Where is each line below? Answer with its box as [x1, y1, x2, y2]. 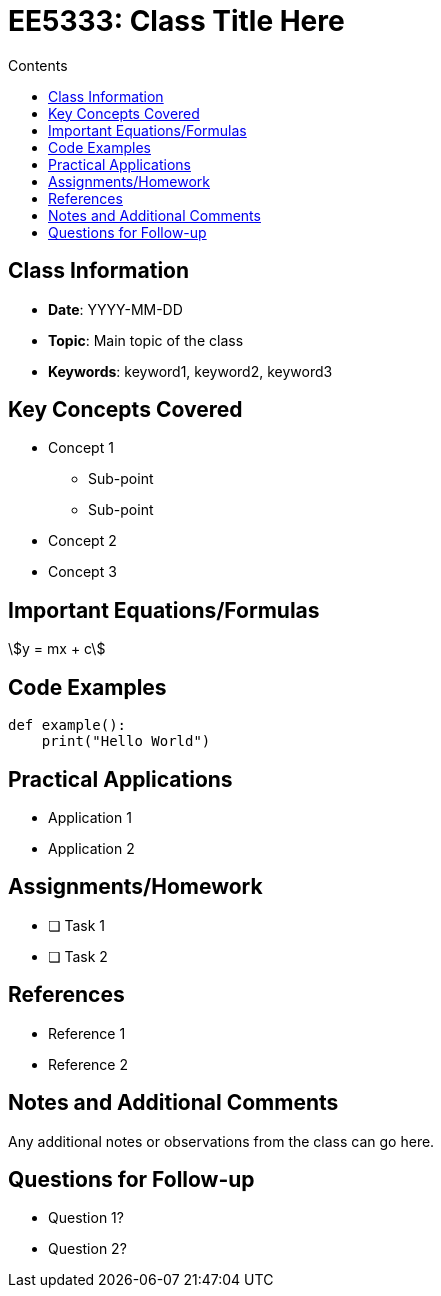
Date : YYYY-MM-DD [48, 300, 183, 318]
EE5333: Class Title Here [8, 4, 345, 38]
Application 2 [48, 839, 135, 857]
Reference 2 [48, 1055, 129, 1073]
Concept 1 [48, 439, 114, 457]
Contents [8, 56, 68, 74]
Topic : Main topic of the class [48, 331, 244, 349]
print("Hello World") [41, 733, 211, 750]
